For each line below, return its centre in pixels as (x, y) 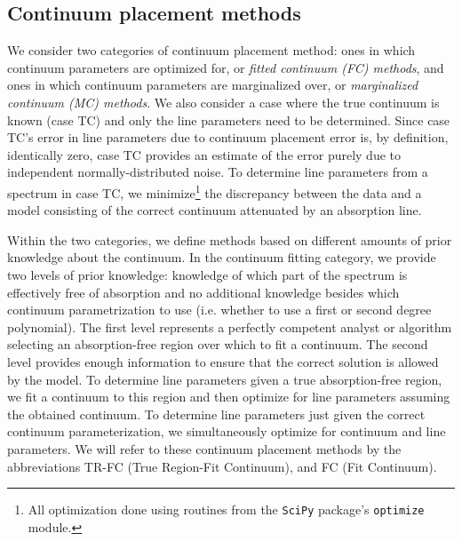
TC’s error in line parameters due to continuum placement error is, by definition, (228, 137)
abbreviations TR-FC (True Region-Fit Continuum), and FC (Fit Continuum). (222, 466)
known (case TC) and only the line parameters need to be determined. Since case (229, 119)
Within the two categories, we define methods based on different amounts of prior (230, 239)
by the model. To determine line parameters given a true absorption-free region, (225, 379)
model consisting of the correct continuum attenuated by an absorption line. (215, 210)
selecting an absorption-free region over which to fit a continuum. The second (218, 344)
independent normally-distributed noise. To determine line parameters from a (218, 172)
